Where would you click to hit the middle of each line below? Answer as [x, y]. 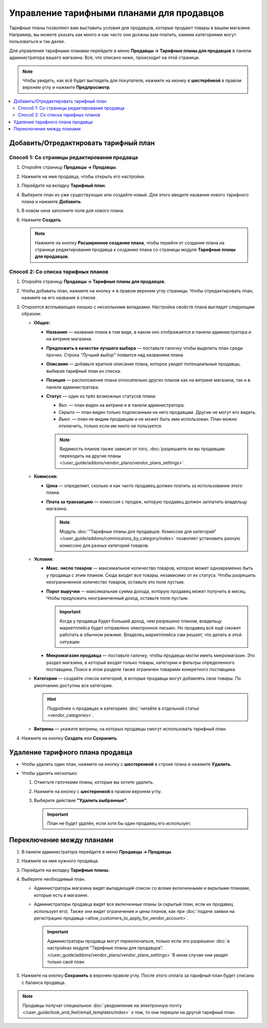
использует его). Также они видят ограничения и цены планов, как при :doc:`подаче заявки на [134, 911]
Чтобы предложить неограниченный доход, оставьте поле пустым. [117, 598]
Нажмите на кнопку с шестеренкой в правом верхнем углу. [98, 791]
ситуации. [70, 641]
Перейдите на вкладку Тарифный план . [64, 185]
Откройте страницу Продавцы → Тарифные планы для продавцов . [93, 282]
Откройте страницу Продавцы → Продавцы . [69, 167]
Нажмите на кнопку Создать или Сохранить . [70, 738]
